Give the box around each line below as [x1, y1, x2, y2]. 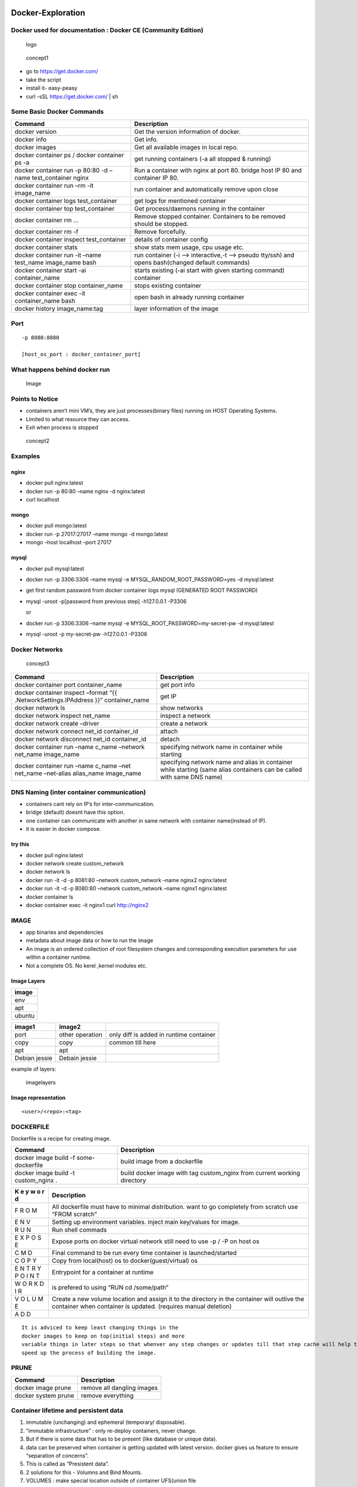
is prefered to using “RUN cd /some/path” [51, 1284, 169, 1292]
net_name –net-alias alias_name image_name [14, 769, 142, 777]
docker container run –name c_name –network [14, 743, 145, 751]
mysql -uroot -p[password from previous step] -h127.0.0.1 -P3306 [26, 598, 187, 605]
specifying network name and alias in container [159, 758, 293, 767]
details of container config [134, 235, 208, 243]
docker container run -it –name [14, 250, 102, 259]
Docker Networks [11, 645, 63, 654]
